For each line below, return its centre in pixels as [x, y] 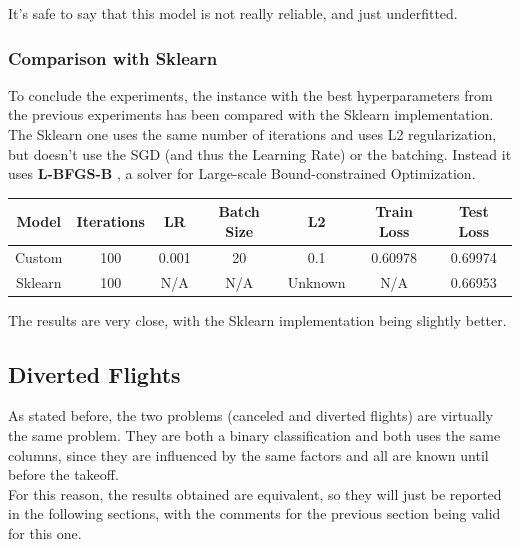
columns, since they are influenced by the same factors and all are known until [248, 454]
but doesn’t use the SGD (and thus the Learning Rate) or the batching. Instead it [260, 153]
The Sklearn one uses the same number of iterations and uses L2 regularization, [252, 134]
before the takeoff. [63, 474]
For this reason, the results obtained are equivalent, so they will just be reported [255, 493]
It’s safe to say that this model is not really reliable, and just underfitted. [233, 13]
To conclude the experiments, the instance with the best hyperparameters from [250, 94]
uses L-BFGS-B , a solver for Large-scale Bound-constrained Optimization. [242, 173]
